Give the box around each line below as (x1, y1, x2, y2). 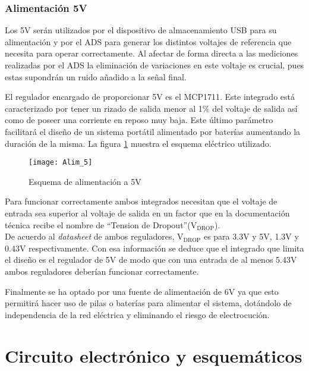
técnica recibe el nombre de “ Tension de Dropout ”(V (5, 218, 197, 231)
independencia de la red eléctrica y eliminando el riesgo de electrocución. (5, 308, 270, 320)
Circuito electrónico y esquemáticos (5, 343, 302, 367)
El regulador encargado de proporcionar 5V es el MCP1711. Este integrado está (5, 90, 295, 103)
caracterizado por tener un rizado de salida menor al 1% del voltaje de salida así (5, 102, 298, 114)
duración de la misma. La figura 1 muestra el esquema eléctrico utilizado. (5, 137, 272, 149)
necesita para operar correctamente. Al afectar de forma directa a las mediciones (5, 47, 298, 59)
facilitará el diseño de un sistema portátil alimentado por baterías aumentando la (5, 125, 301, 137)
